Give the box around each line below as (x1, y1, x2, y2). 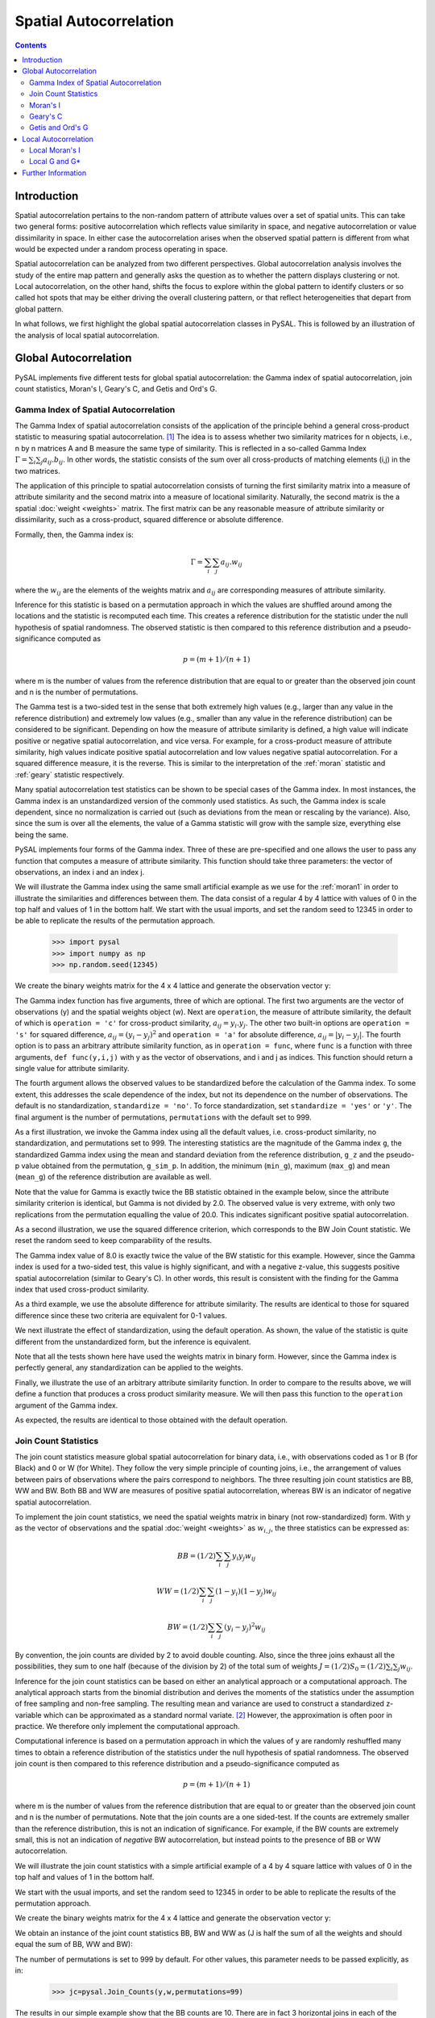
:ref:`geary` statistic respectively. (14, 769, 125, 779)
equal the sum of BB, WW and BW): (14, 1940, 133, 1949)
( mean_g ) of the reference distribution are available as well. (14, 1172, 212, 1182)
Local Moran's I (29, 145, 81, 155)
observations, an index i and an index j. (14, 867, 145, 877)
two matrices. (14, 466, 60, 475)
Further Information (22, 168, 87, 178)
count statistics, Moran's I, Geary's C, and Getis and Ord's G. (14, 383, 217, 393)
